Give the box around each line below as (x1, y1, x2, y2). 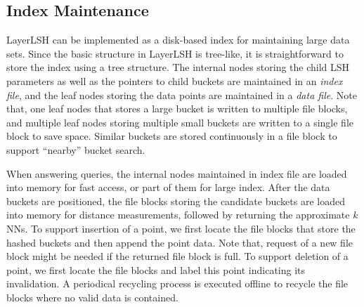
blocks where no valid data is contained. (6, 289, 178, 304)
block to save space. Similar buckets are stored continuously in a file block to (6, 129, 337, 143)
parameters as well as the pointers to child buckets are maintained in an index (6, 73, 343, 88)
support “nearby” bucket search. (6, 142, 145, 157)
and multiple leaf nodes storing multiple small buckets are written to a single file (6, 115, 353, 129)
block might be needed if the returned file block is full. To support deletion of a (6, 249, 349, 263)
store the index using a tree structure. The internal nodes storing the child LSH (6, 60, 350, 74)
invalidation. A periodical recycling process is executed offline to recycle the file (6, 276, 349, 291)
